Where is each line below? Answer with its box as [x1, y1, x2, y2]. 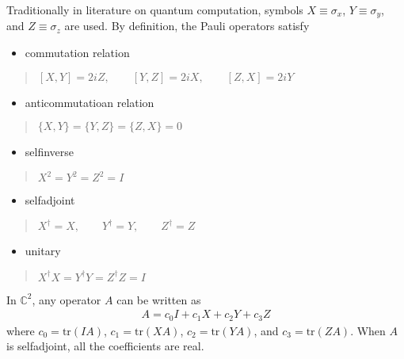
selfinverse [25, 143, 74, 160]
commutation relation [25, 44, 130, 61]
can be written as [116, 291, 201, 307]
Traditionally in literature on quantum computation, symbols [6, 2, 303, 17]
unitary [25, 243, 61, 259]
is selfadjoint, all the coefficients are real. [6, 338, 204, 354]
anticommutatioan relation [25, 94, 154, 110]
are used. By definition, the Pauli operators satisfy [64, 17, 310, 34]
